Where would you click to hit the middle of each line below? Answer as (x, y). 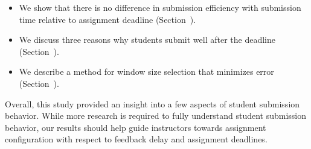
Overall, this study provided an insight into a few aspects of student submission (152, 103)
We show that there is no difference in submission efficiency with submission (160, 7)
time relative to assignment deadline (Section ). (107, 19)
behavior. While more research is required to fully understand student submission (156, 116)
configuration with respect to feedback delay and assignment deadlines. (136, 139)
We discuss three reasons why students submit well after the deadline (147, 40)
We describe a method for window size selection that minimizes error (146, 71)
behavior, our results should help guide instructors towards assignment (136, 127)
